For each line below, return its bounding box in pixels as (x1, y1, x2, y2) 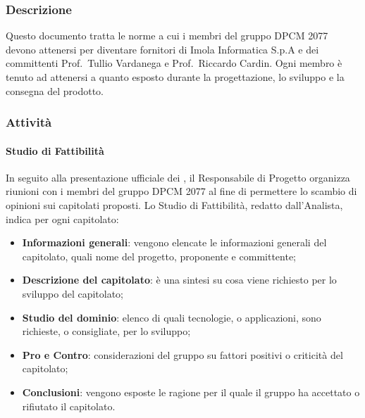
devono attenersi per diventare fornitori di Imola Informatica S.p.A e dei (6, 42, 319, 56)
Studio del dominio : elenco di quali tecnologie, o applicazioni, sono (22, 310, 321, 324)
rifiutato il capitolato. (22, 398, 116, 413)
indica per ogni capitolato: (6, 211, 119, 226)
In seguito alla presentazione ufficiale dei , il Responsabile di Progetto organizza (6, 170, 350, 184)
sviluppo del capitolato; (22, 286, 124, 300)
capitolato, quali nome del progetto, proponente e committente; (22, 248, 296, 263)
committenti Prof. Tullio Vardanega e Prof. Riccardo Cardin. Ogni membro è (6, 56, 342, 70)
